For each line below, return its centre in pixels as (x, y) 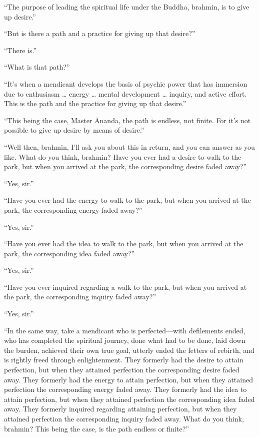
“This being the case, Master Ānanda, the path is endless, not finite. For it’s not (127, 120)
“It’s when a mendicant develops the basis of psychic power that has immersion (126, 83)
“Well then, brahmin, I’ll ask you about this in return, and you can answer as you (129, 146)
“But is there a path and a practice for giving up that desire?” (100, 33)
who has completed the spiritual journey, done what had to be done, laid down (125, 340)
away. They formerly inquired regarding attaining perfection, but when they (120, 409)
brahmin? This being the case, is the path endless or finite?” (96, 428)
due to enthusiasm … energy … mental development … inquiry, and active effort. (125, 93)
